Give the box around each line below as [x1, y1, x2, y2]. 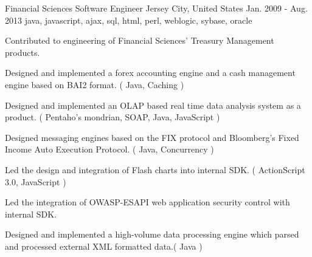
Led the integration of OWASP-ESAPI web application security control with [5, 196, 290, 208]
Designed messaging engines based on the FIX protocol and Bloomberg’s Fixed [5, 131, 299, 143]
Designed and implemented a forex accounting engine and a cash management [5, 66, 296, 79]
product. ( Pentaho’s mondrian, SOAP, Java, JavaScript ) [5, 111, 220, 123]
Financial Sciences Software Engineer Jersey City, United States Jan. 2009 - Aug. [5, 2, 308, 14]
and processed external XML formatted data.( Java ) [5, 239, 203, 252]
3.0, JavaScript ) [5, 175, 66, 188]
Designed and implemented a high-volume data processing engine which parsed [5, 228, 299, 241]
